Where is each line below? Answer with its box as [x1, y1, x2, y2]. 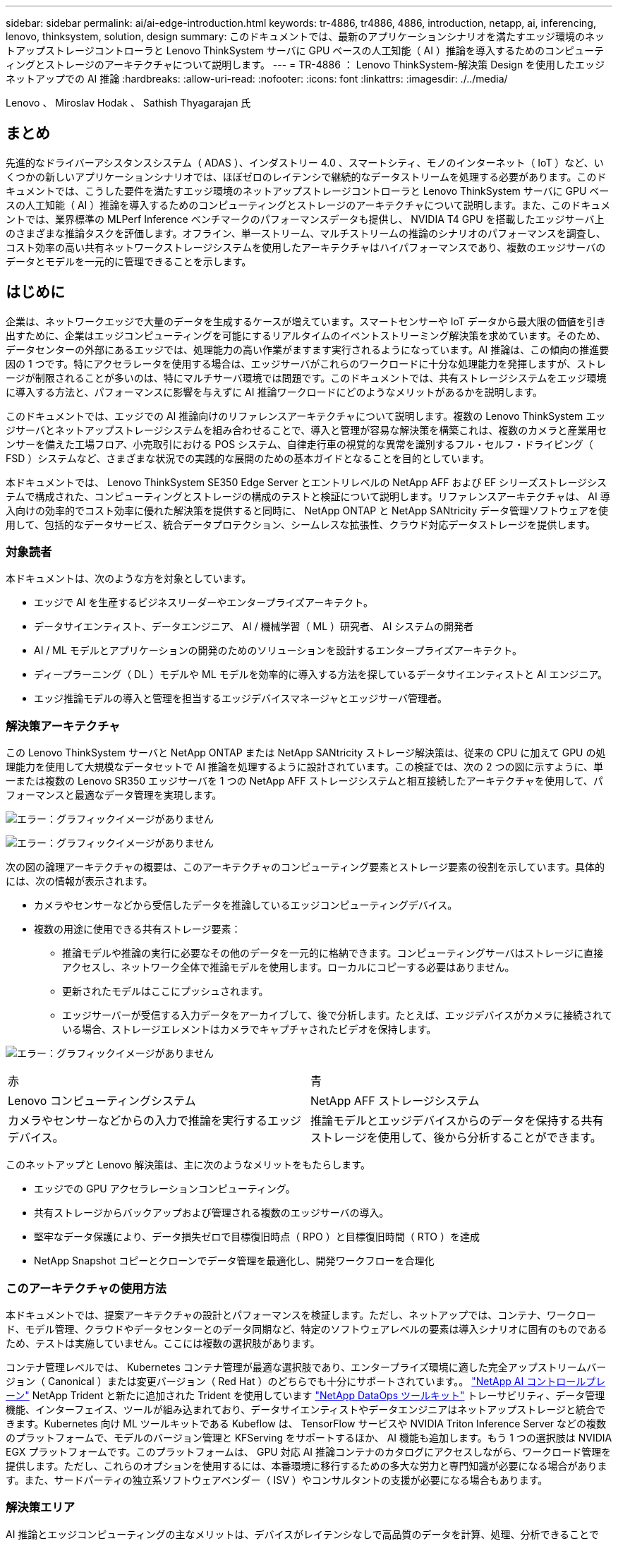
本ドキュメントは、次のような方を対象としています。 [6, 572, 252, 585]
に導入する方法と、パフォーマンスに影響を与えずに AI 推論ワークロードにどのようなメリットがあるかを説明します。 [6, 385, 543, 398]
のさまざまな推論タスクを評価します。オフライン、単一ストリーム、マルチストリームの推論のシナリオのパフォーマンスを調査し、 [6, 226, 606, 239]
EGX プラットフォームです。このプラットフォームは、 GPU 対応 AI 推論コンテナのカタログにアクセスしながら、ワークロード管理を [6, 1445, 612, 1458]
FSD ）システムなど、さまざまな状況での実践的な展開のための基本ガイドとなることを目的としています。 [6, 452, 490, 464]
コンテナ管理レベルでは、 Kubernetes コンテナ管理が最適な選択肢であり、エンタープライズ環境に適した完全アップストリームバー [6, 1360, 607, 1373]
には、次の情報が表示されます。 [6, 875, 153, 888]
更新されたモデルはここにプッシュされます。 [62, 985, 269, 998]
